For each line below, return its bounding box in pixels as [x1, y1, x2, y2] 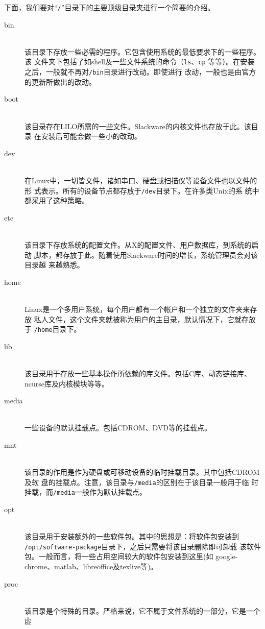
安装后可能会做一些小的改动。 [41, 131, 141, 141]
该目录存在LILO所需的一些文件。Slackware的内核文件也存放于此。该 [25, 120, 251, 131]
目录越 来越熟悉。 [25, 259, 84, 270]
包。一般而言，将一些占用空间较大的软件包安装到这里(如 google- [25, 551, 238, 562]
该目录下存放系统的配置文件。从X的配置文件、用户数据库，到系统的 [25, 239, 252, 250]
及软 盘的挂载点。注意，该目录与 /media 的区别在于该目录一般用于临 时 [25, 476, 259, 487]
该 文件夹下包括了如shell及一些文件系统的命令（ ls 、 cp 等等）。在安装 [25, 56, 255, 67]
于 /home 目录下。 [25, 324, 81, 334]
